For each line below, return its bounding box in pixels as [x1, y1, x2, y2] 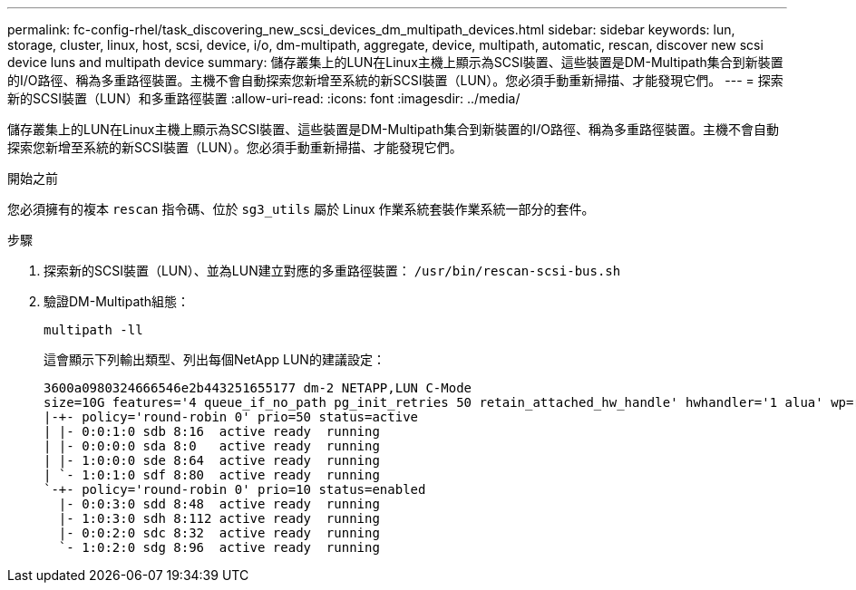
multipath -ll [44, 323, 143, 337]
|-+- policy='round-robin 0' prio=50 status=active [44, 410, 419, 424]
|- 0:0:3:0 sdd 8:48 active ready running [58, 497, 380, 511]
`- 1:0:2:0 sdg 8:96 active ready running [58, 540, 380, 555]
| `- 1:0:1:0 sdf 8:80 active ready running [44, 468, 380, 482]
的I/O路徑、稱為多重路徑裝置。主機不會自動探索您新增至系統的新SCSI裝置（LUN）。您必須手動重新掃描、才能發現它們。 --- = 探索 [7, 73, 783, 88]
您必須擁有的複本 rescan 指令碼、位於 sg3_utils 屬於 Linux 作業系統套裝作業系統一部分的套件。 [7, 201, 595, 217]
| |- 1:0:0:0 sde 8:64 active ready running [44, 453, 380, 468]
